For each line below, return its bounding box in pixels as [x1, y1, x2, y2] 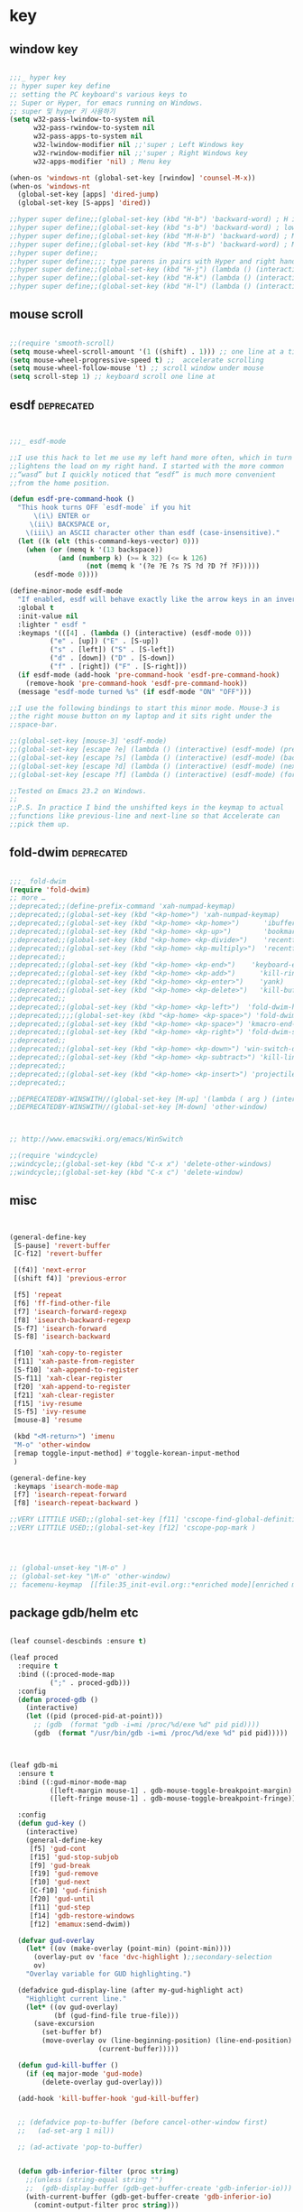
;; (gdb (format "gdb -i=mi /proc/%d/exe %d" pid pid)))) [32, 1720, 260, 1729]
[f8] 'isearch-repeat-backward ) [13, 1499, 140, 1508]
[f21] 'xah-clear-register [13, 1391, 115, 1400]
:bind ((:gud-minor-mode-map [17, 1777, 127, 1787]
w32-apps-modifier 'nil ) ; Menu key [32, 157, 171, 166]
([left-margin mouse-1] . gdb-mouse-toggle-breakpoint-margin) [49, 1786, 293, 1795]
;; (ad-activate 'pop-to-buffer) [17, 2143, 143, 2152]
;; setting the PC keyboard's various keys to [9, 89, 188, 99]
